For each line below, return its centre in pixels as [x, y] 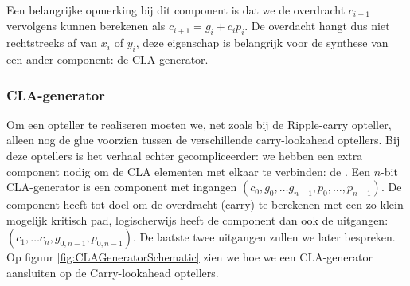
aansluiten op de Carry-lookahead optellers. [113, 273]
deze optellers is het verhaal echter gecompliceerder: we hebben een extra [185, 156]
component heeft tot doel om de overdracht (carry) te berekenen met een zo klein [205, 204]
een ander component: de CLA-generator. [107, 59]
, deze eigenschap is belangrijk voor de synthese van [262, 43]
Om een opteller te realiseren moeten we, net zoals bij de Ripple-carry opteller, [199, 124]
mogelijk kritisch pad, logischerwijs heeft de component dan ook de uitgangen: [197, 219]
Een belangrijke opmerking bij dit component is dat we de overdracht [176, 10]
